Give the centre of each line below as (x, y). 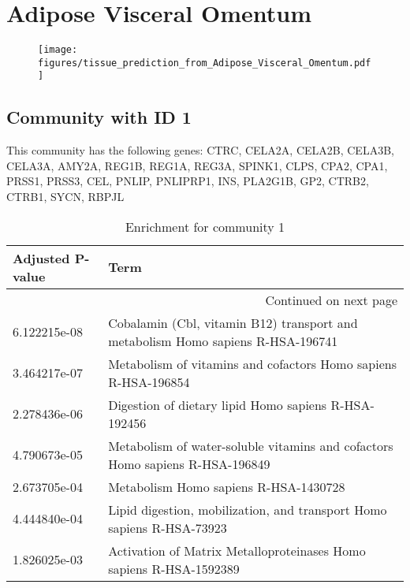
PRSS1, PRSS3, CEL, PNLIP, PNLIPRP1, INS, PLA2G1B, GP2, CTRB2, (188, 181)
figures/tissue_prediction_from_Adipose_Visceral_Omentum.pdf (205, 63)
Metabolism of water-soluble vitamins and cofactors (251, 445)
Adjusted (41, 258)
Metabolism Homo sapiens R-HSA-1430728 (227, 486)
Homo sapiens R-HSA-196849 (189, 463)
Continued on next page (331, 300)
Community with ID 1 (99, 117)
